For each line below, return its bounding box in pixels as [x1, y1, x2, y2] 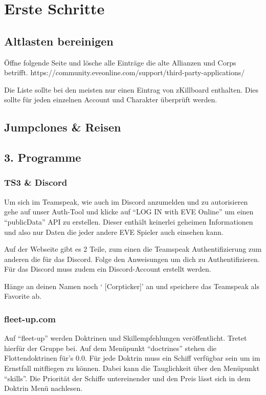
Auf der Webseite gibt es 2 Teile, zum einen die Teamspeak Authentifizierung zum [4, 244, 262, 254]
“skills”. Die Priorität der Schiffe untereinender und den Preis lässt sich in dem [4, 372, 251, 383]
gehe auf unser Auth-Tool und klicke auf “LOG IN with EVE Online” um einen [4, 206, 254, 217]
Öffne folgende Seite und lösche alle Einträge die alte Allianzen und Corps [4, 57, 236, 68]
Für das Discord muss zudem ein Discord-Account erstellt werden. [4, 264, 211, 274]
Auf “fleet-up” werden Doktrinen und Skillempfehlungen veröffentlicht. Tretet [4, 333, 247, 343]
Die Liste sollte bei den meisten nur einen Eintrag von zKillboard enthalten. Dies [4, 84, 259, 95]
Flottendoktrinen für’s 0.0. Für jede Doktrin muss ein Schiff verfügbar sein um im [4, 353, 260, 363]
